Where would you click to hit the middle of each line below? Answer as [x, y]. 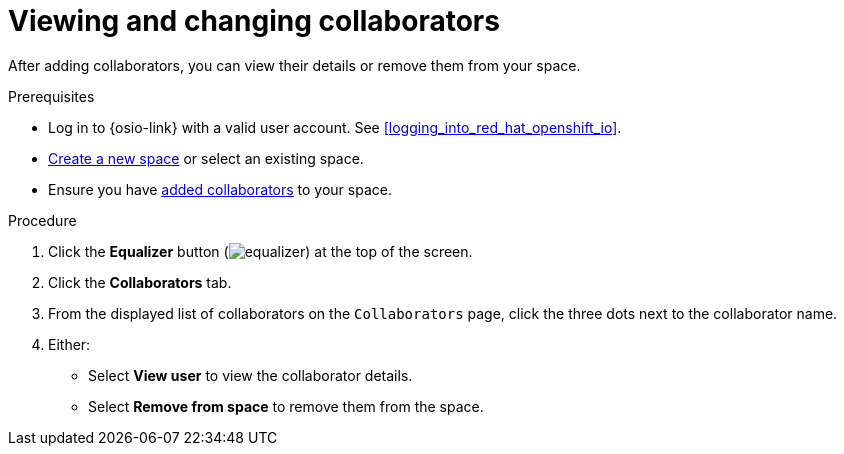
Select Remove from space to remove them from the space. [286, 406]
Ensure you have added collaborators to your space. [220, 189]
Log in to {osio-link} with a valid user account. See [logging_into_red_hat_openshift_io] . [335, 127]
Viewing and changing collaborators [254, 21]
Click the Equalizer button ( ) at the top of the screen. [260, 251]
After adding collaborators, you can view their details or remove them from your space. [294, 65]
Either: [69, 344]
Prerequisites [51, 96]
